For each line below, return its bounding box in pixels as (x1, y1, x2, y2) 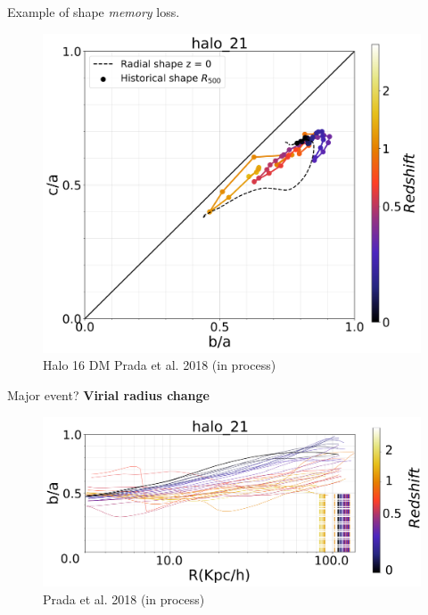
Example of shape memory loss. (7, 3, 180, 20)
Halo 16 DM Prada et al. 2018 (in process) (43, 356, 276, 374)
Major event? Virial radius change (7, 385, 210, 404)
